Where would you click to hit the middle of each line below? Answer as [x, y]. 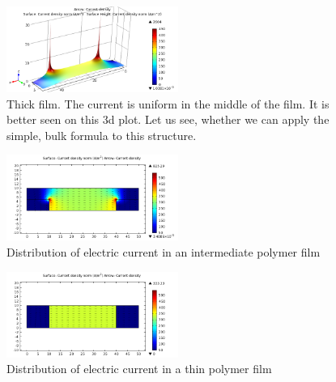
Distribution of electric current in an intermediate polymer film [164, 251]
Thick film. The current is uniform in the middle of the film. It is [168, 103]
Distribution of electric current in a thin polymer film [139, 369]
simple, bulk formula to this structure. [102, 135]
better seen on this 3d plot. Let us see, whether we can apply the [168, 119]
